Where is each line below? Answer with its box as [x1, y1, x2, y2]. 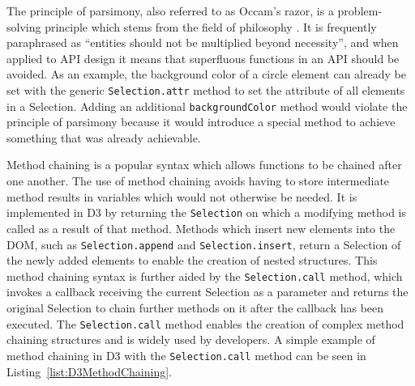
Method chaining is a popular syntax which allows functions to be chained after [6, 156, 402, 173]
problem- [337, 2, 383, 19]
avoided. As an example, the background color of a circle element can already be [6, 66, 406, 83]
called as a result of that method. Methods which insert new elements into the [6, 219, 396, 236]
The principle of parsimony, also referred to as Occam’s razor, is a [6, 2, 334, 19]
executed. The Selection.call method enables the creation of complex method [6, 315, 404, 332]
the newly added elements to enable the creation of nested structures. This [6, 252, 378, 269]
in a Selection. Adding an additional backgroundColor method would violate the [6, 97, 408, 114]
